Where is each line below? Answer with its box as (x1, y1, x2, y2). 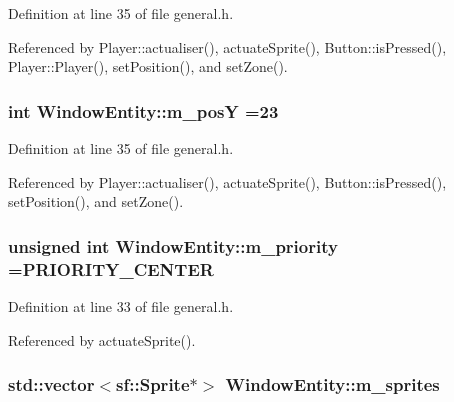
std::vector (8, 372, 95, 397)
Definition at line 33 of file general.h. (8, 295, 234, 316)
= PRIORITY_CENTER (8, 256, 214, 281)
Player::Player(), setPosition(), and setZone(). (8, 56, 288, 77)
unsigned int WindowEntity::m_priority (8, 233, 338, 258)
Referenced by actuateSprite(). (8, 329, 196, 350)
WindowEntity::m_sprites (225, 372, 440, 397)
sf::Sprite (116, 372, 190, 397)
